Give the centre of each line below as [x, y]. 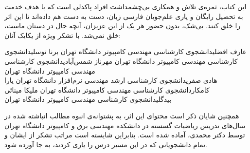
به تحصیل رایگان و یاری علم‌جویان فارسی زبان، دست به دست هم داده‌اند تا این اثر [124, 16]
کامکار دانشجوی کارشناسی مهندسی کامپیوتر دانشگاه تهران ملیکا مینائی [107, 89]
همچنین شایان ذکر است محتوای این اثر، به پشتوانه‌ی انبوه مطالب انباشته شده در [122, 115]
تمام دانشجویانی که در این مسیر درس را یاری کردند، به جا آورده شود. [106, 144]
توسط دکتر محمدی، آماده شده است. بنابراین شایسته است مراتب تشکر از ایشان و [125, 135]
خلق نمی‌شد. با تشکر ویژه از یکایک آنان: [63, 35]
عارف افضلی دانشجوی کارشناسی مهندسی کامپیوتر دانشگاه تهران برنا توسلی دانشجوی [126, 51]
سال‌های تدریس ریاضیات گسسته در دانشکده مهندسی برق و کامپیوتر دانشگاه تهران [125, 125]
